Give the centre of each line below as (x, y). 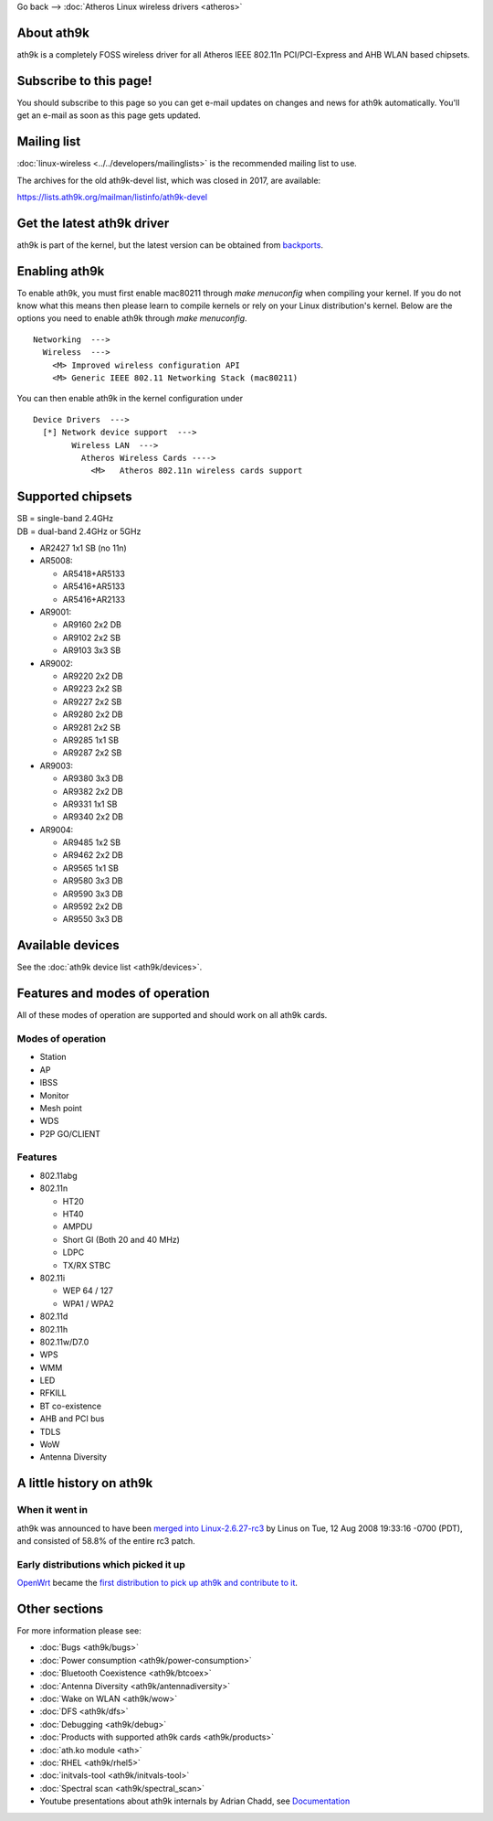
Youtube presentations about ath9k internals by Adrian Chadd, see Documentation (195, 1801)
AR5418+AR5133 (94, 573)
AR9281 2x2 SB (91, 727)
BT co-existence (71, 1406)
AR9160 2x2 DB (92, 625)
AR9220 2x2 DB (93, 676)
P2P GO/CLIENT (70, 1133)
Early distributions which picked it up (101, 1564)
